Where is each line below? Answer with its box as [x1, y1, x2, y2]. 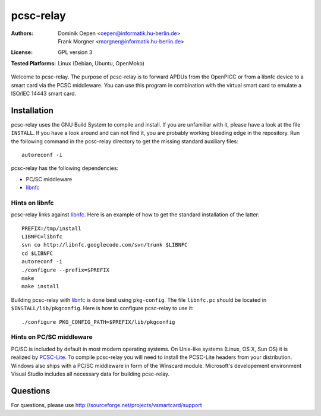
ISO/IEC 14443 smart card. [11, 90, 77, 97]
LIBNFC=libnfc [21, 234, 62, 240]
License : [11, 49, 33, 56]
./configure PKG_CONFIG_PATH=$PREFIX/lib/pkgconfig [21, 319, 175, 325]
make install [21, 283, 59, 290]
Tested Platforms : [11, 59, 56, 67]
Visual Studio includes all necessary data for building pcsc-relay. [11, 370, 170, 377]
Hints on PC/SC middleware [11, 333, 93, 341]
